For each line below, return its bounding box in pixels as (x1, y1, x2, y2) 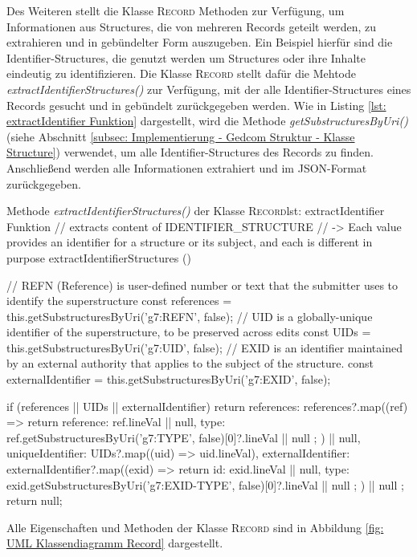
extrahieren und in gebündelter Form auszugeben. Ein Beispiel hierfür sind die (6, 34, 393, 51)
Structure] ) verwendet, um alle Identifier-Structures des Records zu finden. (6, 144, 374, 161)
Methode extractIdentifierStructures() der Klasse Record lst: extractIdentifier (6, 202, 385, 219)
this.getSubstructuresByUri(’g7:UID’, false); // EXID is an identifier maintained (6, 339, 403, 356)
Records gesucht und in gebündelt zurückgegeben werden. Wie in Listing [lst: (6, 96, 386, 113)
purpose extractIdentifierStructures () (6, 249, 191, 266)
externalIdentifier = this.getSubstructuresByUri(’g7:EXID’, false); (6, 371, 331, 388)
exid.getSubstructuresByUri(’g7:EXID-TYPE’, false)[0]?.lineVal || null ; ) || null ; (6, 476, 404, 493)
